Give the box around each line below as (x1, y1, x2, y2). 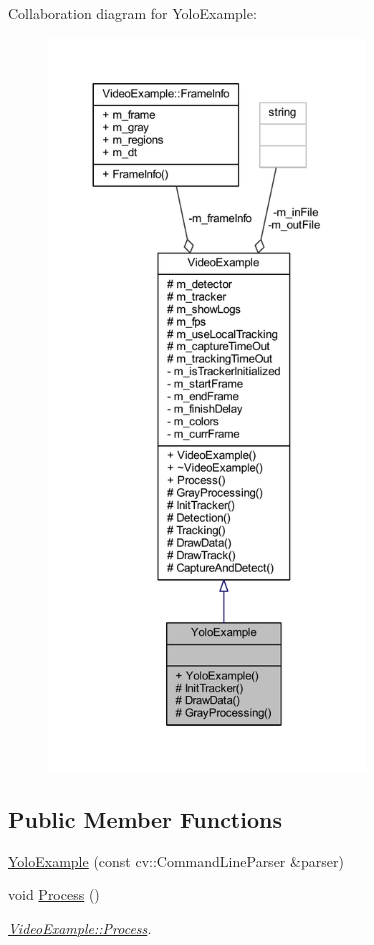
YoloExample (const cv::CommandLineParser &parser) (8, 850, 344, 871)
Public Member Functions (8, 803, 282, 834)
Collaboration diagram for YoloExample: (8, 3, 257, 23)
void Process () (8, 884, 100, 905)
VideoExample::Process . (8, 917, 152, 938)
